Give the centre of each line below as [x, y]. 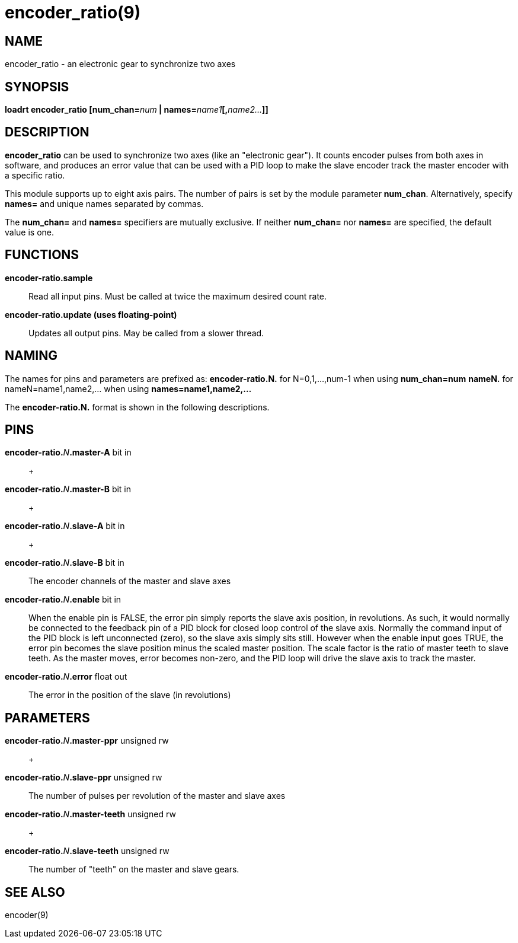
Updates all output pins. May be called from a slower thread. [146, 333]
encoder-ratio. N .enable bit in [63, 600]
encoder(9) [27, 915]
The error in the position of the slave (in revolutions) [130, 695]
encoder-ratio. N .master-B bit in [68, 489]
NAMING [31, 356]
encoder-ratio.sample [49, 278]
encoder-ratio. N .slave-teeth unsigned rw [87, 851]
